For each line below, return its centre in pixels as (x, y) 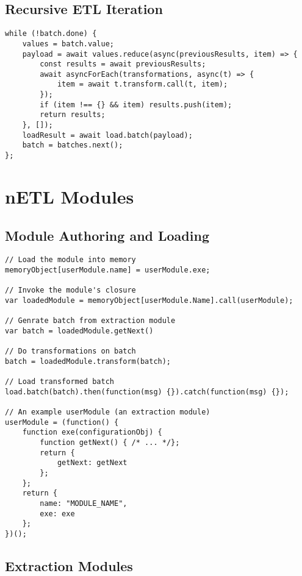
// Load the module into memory (70, 260)
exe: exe (57, 514)
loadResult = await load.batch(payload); (107, 135)
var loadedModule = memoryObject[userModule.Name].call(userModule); (149, 300)
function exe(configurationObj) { (92, 432)
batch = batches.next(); (73, 145)
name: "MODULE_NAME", (84, 504)
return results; (73, 115)
